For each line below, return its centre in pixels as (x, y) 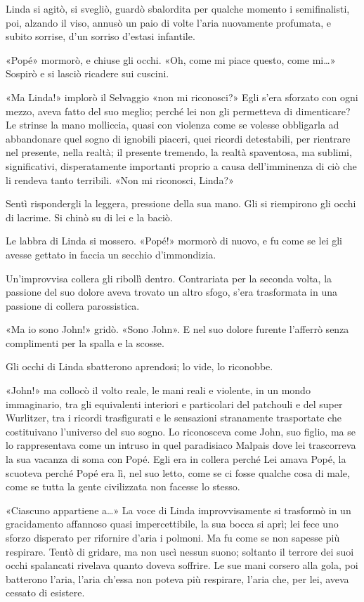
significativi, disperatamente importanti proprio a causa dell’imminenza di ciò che (181, 165)
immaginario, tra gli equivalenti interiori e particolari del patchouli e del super (174, 404)
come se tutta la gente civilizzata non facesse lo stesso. (123, 486)
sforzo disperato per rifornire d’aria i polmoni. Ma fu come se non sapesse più (173, 537)
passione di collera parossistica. (73, 305)
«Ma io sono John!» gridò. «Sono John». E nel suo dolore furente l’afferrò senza (177, 329)
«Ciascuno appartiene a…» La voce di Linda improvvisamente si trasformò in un (178, 510)
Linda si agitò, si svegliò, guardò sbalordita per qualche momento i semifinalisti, (178, 8)
